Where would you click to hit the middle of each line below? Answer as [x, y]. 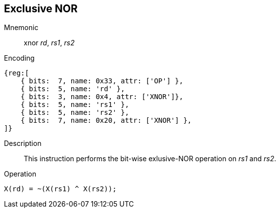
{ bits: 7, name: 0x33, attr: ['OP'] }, [102, 81]
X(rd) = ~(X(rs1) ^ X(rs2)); [60, 189]
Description [23, 143]
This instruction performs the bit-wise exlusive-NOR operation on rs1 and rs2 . [150, 159]
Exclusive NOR [41, 9]
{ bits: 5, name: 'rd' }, [73, 89]
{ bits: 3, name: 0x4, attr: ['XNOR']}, [102, 97]
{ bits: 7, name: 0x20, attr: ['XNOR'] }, [106, 121]
